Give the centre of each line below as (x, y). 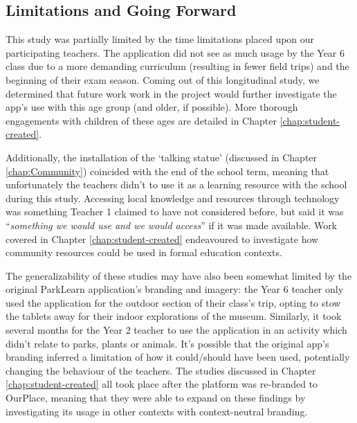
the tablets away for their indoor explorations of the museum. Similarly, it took (174, 316)
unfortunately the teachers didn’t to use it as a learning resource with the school (176, 184)
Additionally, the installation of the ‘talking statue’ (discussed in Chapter (162, 157)
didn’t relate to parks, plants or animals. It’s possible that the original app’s (167, 343)
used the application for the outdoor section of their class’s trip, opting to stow (173, 302)
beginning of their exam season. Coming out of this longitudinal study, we (163, 79)
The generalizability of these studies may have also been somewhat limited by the (179, 275)
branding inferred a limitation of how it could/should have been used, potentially (178, 357)
